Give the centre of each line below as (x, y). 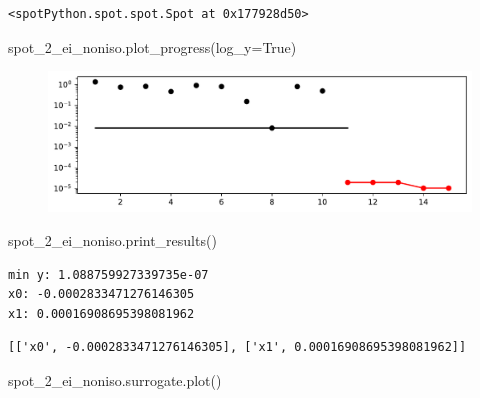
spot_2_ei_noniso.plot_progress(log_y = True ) (152, 46)
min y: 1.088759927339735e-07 (108, 274)
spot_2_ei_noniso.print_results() (112, 239)
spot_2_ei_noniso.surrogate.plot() (115, 379)
